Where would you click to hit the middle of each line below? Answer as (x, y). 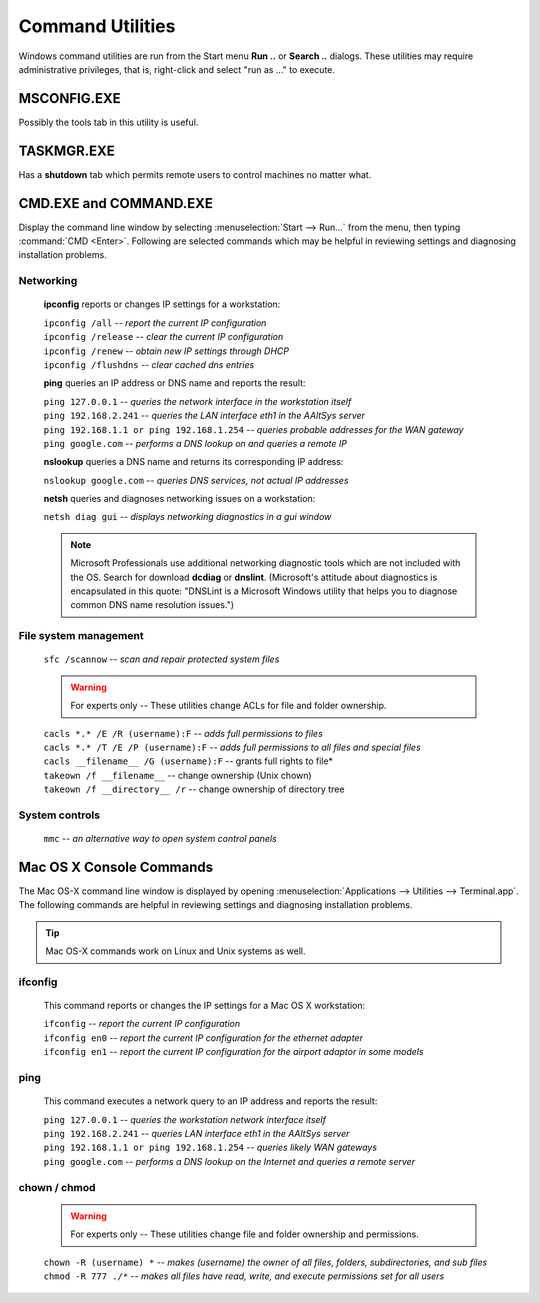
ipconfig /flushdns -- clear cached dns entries (149, 364)
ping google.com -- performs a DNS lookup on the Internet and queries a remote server (229, 1161)
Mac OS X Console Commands (116, 866)
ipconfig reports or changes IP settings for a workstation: (162, 304)
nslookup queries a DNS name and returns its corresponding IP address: (193, 462)
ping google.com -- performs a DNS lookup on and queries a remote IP (195, 443)
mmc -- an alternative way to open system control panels (160, 839)
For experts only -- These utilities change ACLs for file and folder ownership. (228, 706)
